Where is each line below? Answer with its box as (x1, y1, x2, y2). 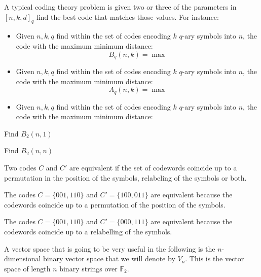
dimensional (4, 253, 41, 264)
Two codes (4, 162, 36, 173)
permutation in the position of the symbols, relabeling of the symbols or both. (4, 172, 247, 183)
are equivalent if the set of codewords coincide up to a (69, 162, 237, 173)
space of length (4, 263, 51, 273)
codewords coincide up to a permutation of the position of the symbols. (4, 199, 226, 210)
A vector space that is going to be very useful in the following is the (4, 243, 215, 254)
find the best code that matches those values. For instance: (36, 11, 219, 22)
